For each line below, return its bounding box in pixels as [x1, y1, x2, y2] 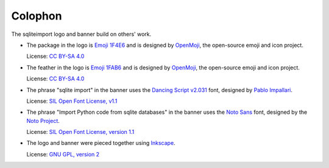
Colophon [11, 9, 62, 23]
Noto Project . [26, 117, 60, 124]
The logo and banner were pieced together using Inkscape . [26, 139, 176, 147]
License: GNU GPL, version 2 [26, 150, 100, 158]
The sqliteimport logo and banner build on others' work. [11, 30, 152, 38]
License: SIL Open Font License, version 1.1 [26, 128, 135, 136]
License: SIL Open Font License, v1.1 [26, 97, 118, 105]
